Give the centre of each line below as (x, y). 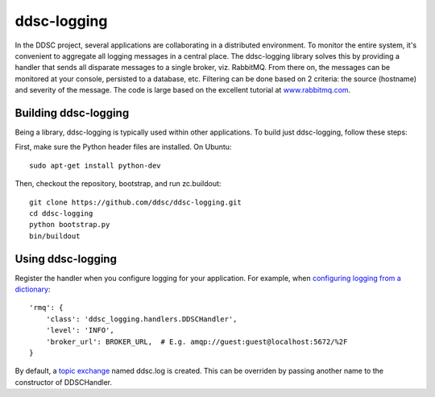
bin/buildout (55, 236)
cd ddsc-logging (61, 213)
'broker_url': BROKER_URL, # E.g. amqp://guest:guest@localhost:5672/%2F (197, 341)
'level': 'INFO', (80, 331)
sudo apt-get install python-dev (95, 165)
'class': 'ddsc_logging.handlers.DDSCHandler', (141, 319)
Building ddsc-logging (72, 113)
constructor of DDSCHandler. (64, 382)
